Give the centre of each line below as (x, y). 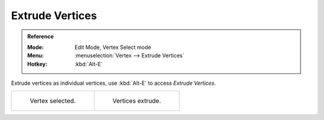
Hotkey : (37, 64)
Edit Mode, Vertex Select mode (113, 47)
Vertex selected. (53, 100)
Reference (40, 36)
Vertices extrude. (137, 100)
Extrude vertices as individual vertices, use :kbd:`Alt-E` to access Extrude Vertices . (113, 83)
